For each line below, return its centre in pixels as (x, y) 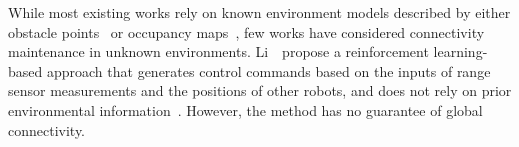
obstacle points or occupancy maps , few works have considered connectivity (246, 31)
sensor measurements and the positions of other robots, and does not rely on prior (260, 90)
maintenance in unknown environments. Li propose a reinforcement (218, 51)
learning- (460, 51)
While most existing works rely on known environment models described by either (259, 12)
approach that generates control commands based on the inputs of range (268, 70)
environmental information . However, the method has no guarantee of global (245, 109)
